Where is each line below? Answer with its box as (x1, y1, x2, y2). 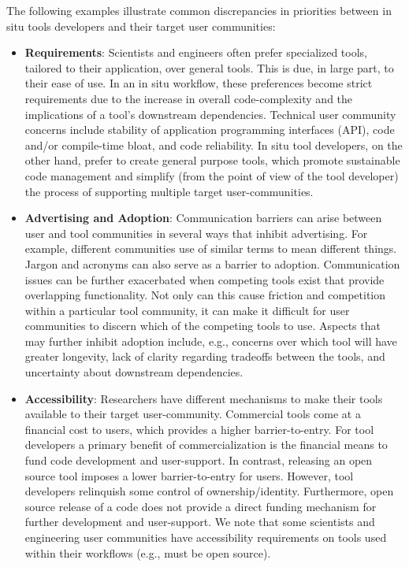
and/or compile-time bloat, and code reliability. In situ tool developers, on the (24, 136, 403, 153)
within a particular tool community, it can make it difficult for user (24, 302, 350, 318)
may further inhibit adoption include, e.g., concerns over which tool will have (24, 332, 397, 349)
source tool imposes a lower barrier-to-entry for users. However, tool (24, 467, 354, 484)
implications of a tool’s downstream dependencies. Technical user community (24, 106, 396, 122)
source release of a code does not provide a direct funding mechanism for (24, 498, 377, 514)
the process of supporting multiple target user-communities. (24, 183, 314, 199)
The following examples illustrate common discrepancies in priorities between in (6, 2, 392, 18)
